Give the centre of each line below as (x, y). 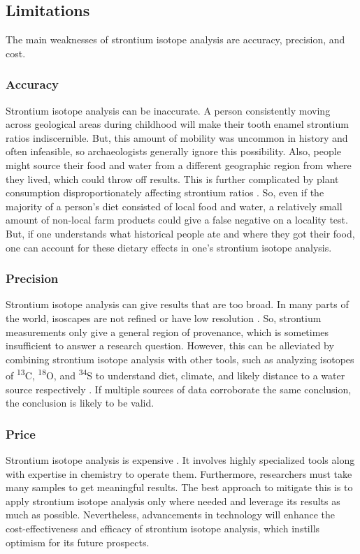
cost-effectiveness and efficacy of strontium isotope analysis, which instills (163, 528)
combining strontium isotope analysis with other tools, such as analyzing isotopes (180, 359)
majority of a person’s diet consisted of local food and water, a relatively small (174, 206)
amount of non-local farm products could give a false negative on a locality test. (177, 220)
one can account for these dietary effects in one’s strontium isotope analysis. (169, 247)
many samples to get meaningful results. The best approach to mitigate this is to (179, 487)
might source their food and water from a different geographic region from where (179, 165)
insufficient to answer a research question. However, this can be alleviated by (170, 345)
